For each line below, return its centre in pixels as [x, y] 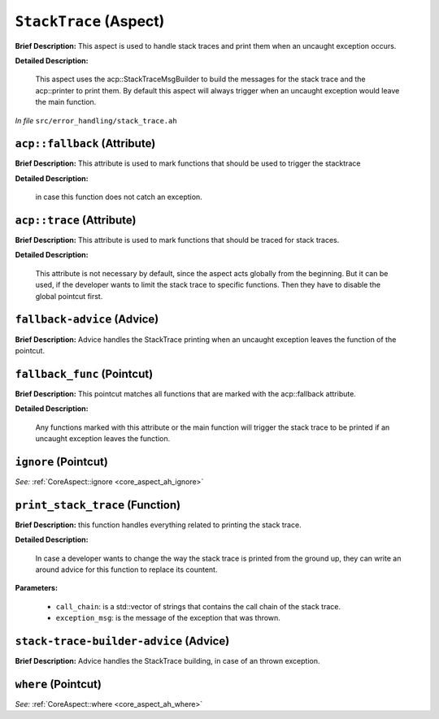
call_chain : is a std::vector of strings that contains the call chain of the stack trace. [198, 606]
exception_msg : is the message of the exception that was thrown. [168, 618]
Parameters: [37, 588]
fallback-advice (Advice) [87, 320]
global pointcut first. [69, 296]
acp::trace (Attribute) [76, 220]
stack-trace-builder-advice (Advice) [122, 641]
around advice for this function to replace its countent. [126, 570]
